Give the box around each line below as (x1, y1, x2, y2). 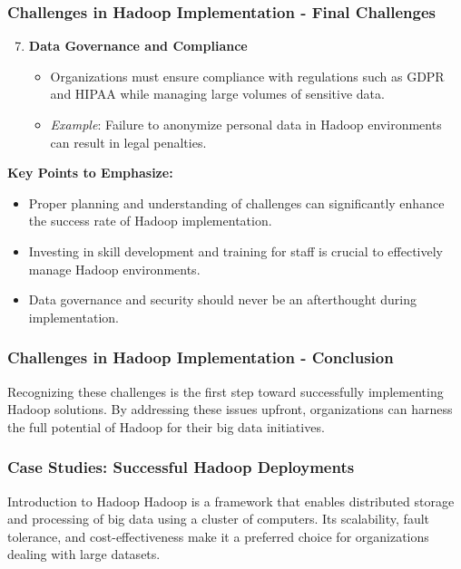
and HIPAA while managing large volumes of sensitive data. (50, 84, 385, 103)
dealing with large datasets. (7, 545, 161, 564)
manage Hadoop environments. (28, 259, 201, 278)
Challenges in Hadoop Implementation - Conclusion (7, 346, 394, 369)
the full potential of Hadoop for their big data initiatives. (7, 417, 325, 436)
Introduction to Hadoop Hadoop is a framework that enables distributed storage (7, 491, 455, 510)
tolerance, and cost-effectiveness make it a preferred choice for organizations (7, 526, 429, 545)
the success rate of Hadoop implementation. (28, 211, 272, 230)
